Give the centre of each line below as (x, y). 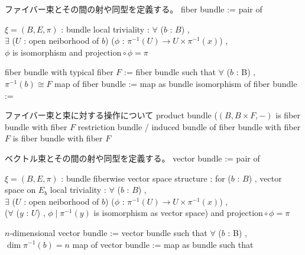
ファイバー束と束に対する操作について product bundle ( (111, 115)
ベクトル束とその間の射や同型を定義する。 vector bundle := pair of (132, 158)
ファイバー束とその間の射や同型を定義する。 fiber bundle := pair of (134, 9)
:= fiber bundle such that (170, 72)
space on (20, 190)
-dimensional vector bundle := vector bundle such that (108, 232)
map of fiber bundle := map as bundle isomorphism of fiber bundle (176, 83)
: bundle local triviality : (105, 29)
